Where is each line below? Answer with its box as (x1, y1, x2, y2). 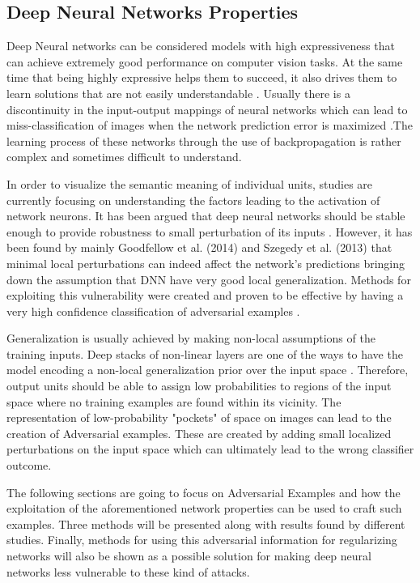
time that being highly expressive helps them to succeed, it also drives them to (6, 69, 397, 86)
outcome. (6, 457, 52, 474)
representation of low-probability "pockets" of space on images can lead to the (6, 409, 392, 426)
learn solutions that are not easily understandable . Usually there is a (6, 84, 350, 101)
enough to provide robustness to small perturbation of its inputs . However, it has (6, 223, 413, 240)
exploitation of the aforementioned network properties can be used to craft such (6, 500, 402, 517)
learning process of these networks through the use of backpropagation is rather (6, 132, 401, 149)
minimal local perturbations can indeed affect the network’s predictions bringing (6, 254, 405, 271)
